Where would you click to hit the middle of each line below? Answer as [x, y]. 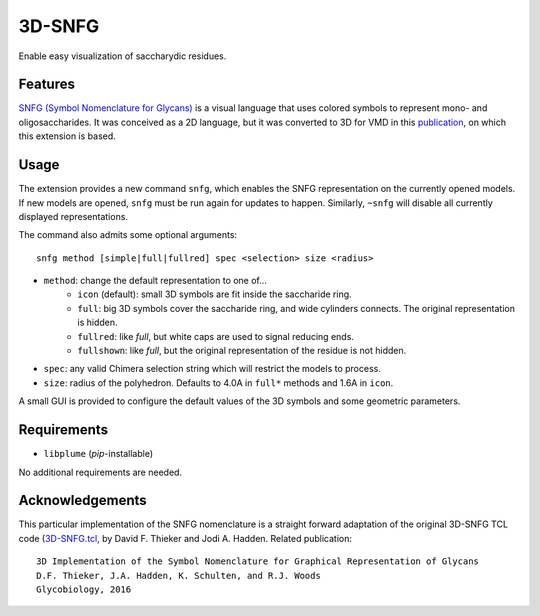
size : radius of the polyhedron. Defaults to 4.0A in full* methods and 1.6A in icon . [218, 382]
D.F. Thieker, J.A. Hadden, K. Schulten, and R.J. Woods [179, 575]
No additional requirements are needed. [100, 472]
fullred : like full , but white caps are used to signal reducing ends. [216, 336]
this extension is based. [67, 136]
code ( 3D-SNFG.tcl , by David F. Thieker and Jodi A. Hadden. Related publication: [185, 538]
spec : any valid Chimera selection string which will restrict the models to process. [212, 369]
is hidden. [97, 322]
